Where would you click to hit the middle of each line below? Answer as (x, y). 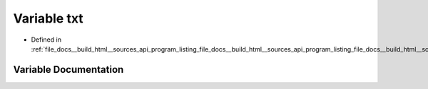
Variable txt (48, 18)
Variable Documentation (68, 70)
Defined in (46, 40)
